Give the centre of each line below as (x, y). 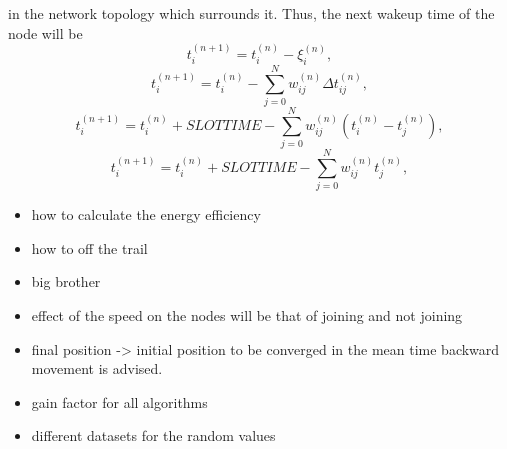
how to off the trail (89, 247)
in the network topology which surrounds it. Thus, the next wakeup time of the (251, 13)
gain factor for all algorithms (119, 401)
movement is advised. (97, 368)
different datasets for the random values (153, 435)
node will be (45, 32)
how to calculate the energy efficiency (146, 214)
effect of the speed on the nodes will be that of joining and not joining (247, 314)
